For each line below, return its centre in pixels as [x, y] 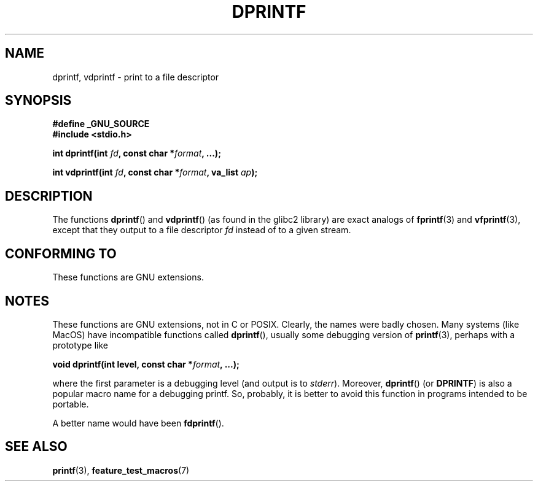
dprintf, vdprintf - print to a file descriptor [136, 77]
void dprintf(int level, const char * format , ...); [146, 364]
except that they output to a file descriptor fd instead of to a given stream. [202, 230]
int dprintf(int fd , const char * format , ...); [137, 153]
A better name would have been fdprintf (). [138, 423]
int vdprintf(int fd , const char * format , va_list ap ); [155, 172]
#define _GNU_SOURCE [101, 124]
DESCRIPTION [49, 196]
